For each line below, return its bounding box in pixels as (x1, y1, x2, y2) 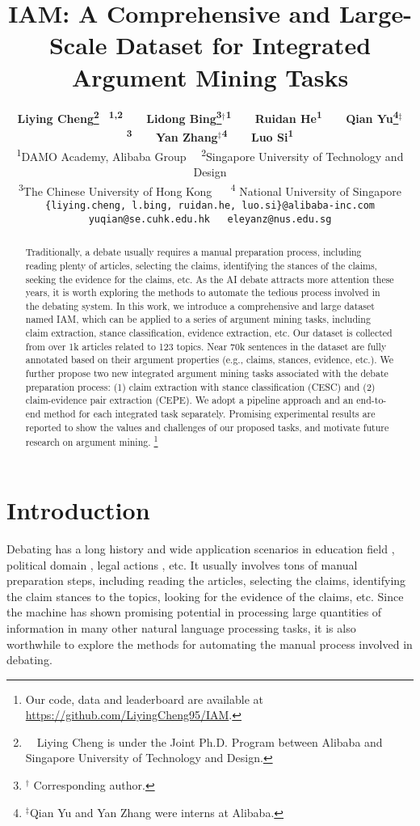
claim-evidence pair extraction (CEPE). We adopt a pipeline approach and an (25, 393, 354, 407)
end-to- (356, 393, 387, 407)
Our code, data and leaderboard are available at (25, 690, 263, 707)
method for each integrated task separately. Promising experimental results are (44, 407, 376, 421)
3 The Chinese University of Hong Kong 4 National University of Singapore (18, 180, 402, 199)
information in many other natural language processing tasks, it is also (6, 619, 356, 636)
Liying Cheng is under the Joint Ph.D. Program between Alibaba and (36, 733, 383, 750)
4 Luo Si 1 (221, 126, 294, 146)
